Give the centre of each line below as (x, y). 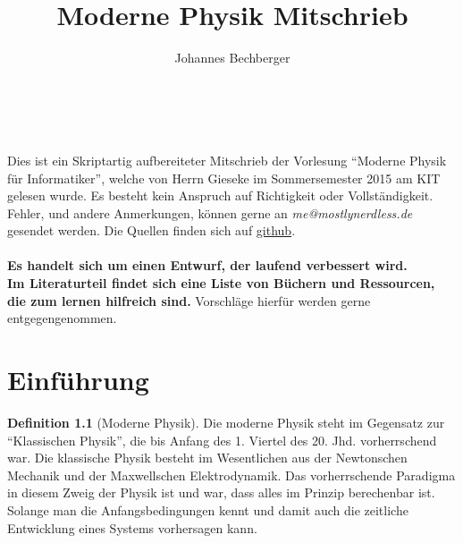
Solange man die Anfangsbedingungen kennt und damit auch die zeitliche (208, 509)
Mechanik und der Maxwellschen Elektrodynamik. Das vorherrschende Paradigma (231, 475)
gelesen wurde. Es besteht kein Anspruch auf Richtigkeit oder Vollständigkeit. (220, 195)
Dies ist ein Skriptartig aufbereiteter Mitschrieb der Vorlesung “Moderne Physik (227, 160)
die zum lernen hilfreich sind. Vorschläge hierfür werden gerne (189, 300)
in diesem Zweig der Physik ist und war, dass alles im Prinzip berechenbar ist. (221, 492)
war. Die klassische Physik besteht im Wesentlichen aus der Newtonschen (207, 458)
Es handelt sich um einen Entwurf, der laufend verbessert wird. (207, 265)
